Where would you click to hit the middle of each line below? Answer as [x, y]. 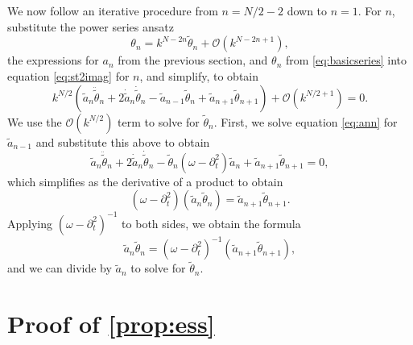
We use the [35, 121]
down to [307, 10]
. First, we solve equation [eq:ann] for [306, 121]
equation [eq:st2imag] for [68, 76]
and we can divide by [60, 268]
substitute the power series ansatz [91, 26]
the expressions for [53, 60]
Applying [30, 223]
